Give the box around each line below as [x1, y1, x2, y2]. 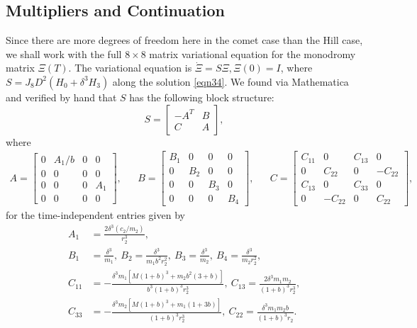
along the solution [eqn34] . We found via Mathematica [112, 74, 349, 89]
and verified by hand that [6, 89, 117, 104]
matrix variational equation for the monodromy [149, 46, 356, 61]
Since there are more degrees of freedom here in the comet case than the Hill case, [6, 33, 363, 47]
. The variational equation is [68, 60, 192, 75]
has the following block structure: [129, 89, 274, 104]
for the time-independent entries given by [6, 208, 185, 222]
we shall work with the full [6, 46, 122, 61]
